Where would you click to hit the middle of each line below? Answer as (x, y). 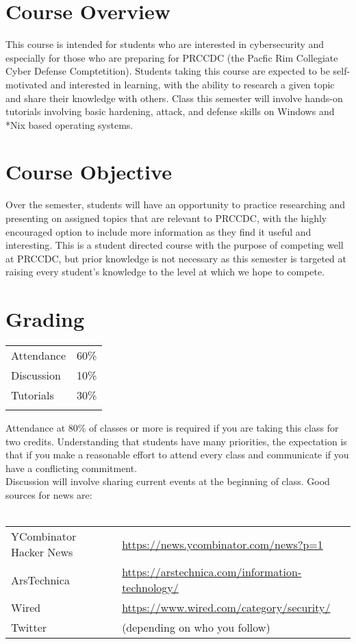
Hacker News (42, 552)
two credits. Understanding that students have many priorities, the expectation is (176, 441)
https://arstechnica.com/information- (212, 572)
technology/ (150, 588)
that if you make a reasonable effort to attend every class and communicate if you (177, 455)
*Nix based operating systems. (69, 124)
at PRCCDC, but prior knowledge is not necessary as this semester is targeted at (176, 258)
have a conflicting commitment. (72, 468)
